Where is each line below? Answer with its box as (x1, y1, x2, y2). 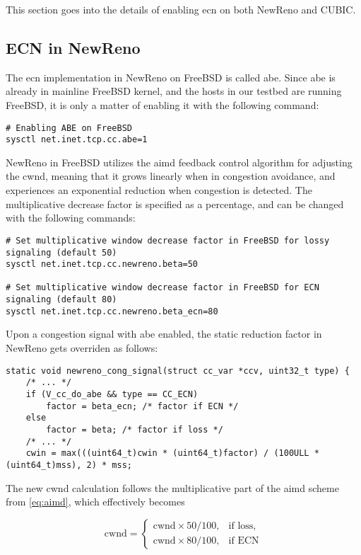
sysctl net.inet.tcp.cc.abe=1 (6, 135, 148, 145)
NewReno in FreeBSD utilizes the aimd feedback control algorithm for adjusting (6, 154, 353, 169)
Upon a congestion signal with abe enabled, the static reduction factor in (6, 326, 322, 341)
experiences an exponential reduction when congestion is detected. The (6, 183, 312, 198)
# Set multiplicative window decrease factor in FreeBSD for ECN (6, 282, 319, 293)
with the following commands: (6, 210, 136, 225)
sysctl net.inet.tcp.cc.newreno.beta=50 (6, 259, 199, 270)
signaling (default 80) (6, 294, 117, 305)
